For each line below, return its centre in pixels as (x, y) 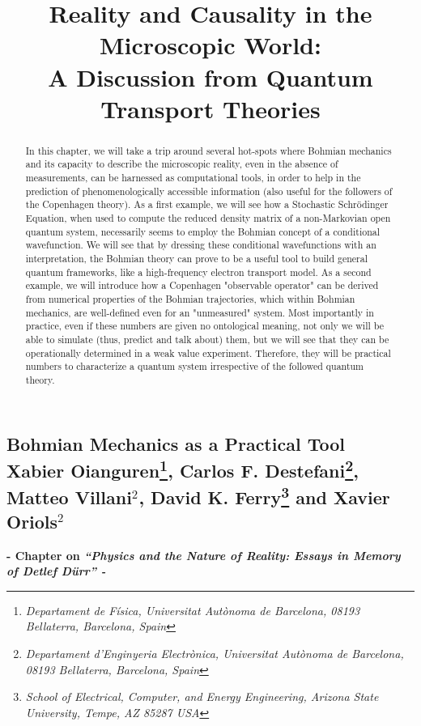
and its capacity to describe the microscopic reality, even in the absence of (182, 164)
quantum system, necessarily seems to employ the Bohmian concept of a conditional (202, 231)
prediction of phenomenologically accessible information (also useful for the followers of (209, 191)
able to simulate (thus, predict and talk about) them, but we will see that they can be (207, 339)
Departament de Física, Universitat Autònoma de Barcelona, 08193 (193, 610)
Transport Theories (210, 108)
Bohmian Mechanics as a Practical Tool (176, 443)
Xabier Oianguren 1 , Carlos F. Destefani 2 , (183, 468)
